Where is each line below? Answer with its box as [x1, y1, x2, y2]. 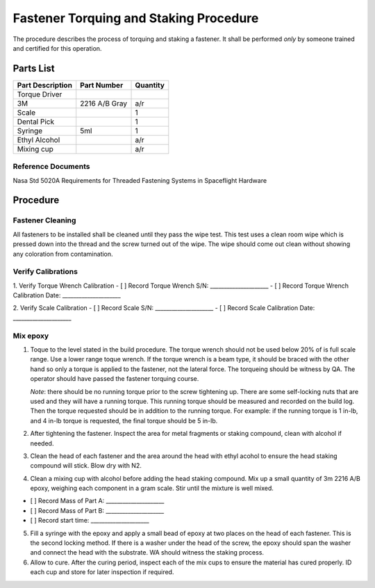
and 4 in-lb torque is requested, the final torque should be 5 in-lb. [30, 416, 218, 425]
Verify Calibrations [12, 267, 78, 277]
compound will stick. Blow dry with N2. [30, 462, 142, 470]
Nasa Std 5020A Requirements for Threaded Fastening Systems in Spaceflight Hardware [12, 176, 267, 184]
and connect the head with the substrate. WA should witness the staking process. [30, 548, 264, 557]
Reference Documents [12, 162, 90, 172]
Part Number [80, 80, 124, 90]
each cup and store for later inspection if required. [30, 568, 174, 576]
